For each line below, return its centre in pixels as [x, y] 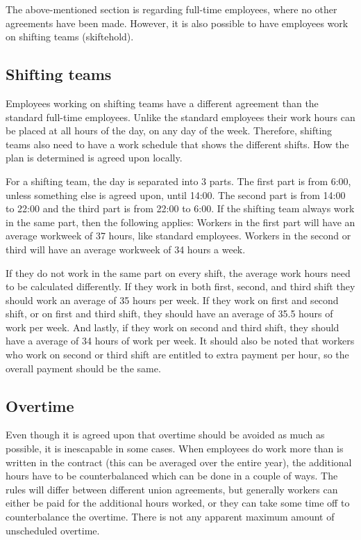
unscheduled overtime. [53, 530]
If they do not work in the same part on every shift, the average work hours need [178, 272]
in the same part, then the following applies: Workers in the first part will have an [180, 222]
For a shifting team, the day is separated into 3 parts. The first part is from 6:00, [178, 181]
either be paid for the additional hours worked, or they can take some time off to [178, 503]
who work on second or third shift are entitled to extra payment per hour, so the [177, 355]
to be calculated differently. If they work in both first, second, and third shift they [180, 286]
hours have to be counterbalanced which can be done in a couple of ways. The [172, 476]
